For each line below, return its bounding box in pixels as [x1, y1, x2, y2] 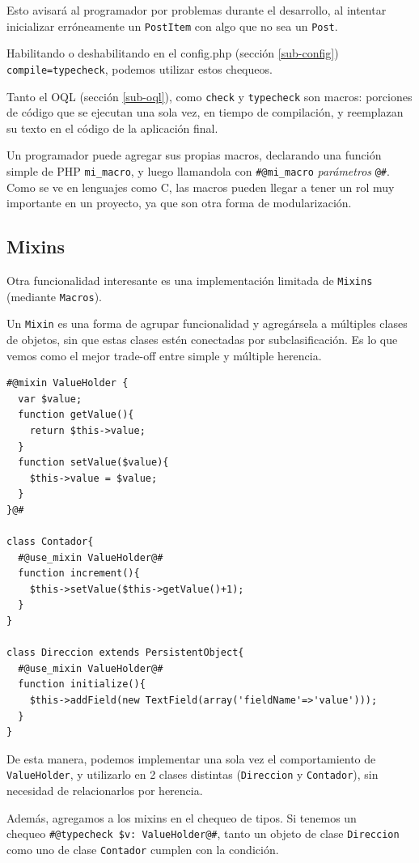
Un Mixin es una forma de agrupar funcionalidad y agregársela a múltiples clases [6, 315, 408, 332]
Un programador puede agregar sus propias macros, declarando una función [6, 147, 382, 164]
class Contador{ [6, 536, 94, 548]
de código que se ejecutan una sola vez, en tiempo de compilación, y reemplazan [6, 104, 404, 121]
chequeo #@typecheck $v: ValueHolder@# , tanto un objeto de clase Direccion [6, 825, 400, 842]
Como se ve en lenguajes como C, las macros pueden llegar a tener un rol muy [6, 178, 395, 195]
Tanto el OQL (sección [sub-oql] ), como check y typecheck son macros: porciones [6, 87, 413, 104]
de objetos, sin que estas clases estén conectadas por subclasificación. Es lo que [6, 330, 398, 347]
